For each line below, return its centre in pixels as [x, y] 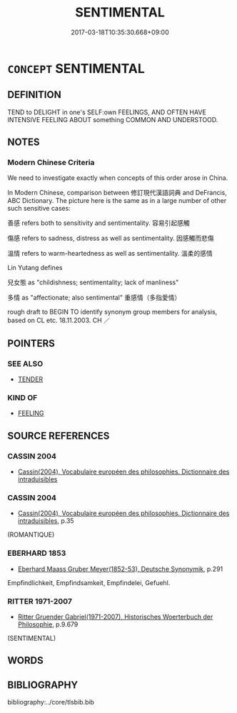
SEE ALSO [25, 364]
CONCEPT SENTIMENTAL [76, 68]
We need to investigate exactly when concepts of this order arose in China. [118, 178]
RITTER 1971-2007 [40, 601]
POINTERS [31, 343]
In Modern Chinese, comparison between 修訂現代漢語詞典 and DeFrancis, [117, 193]
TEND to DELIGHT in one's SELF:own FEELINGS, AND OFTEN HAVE [107, 112]
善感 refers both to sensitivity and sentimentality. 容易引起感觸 [99, 223]
